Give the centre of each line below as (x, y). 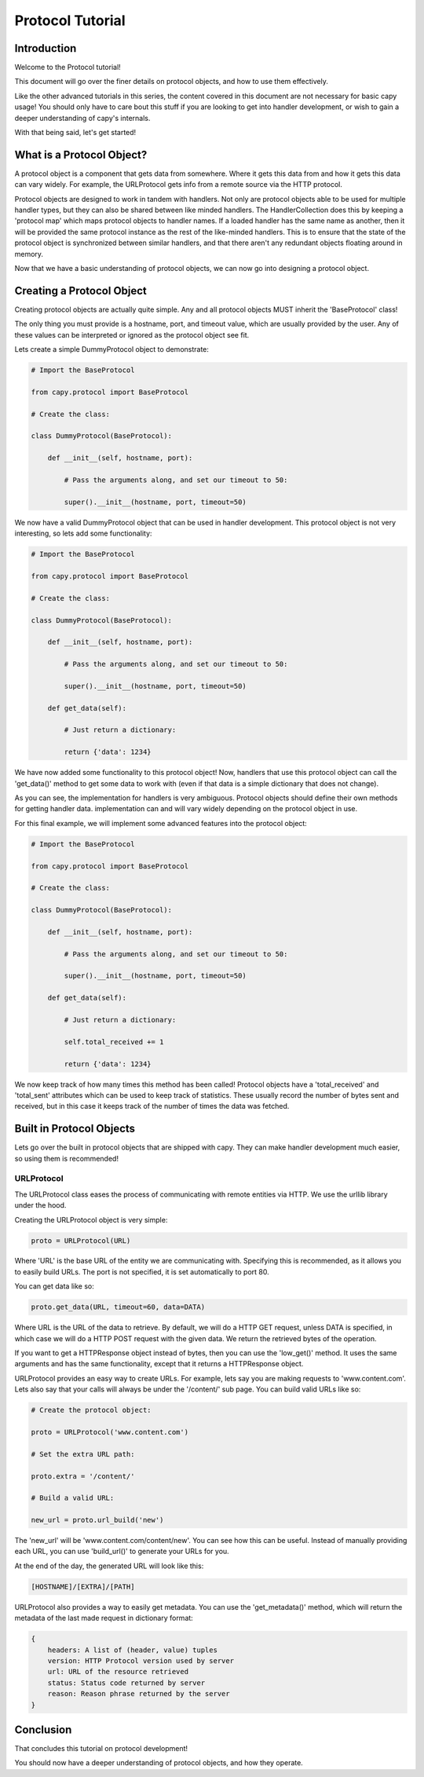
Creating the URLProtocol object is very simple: (91, 1219)
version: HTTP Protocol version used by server (141, 1660)
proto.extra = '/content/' (83, 1476)
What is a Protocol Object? (81, 154)
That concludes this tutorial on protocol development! (101, 1749)
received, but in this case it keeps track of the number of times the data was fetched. (152, 1106)
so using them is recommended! (67, 1158)
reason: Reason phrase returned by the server (139, 1694)
